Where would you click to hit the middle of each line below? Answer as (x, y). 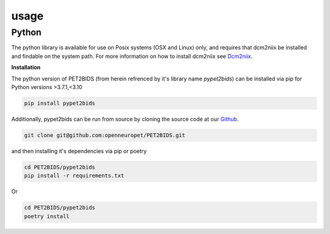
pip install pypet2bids (60, 103)
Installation (26, 68)
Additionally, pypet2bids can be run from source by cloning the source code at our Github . (125, 119)
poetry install (47, 216)
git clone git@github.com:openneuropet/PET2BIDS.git (105, 135)
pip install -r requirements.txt (74, 176)
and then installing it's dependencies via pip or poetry (79, 151)
